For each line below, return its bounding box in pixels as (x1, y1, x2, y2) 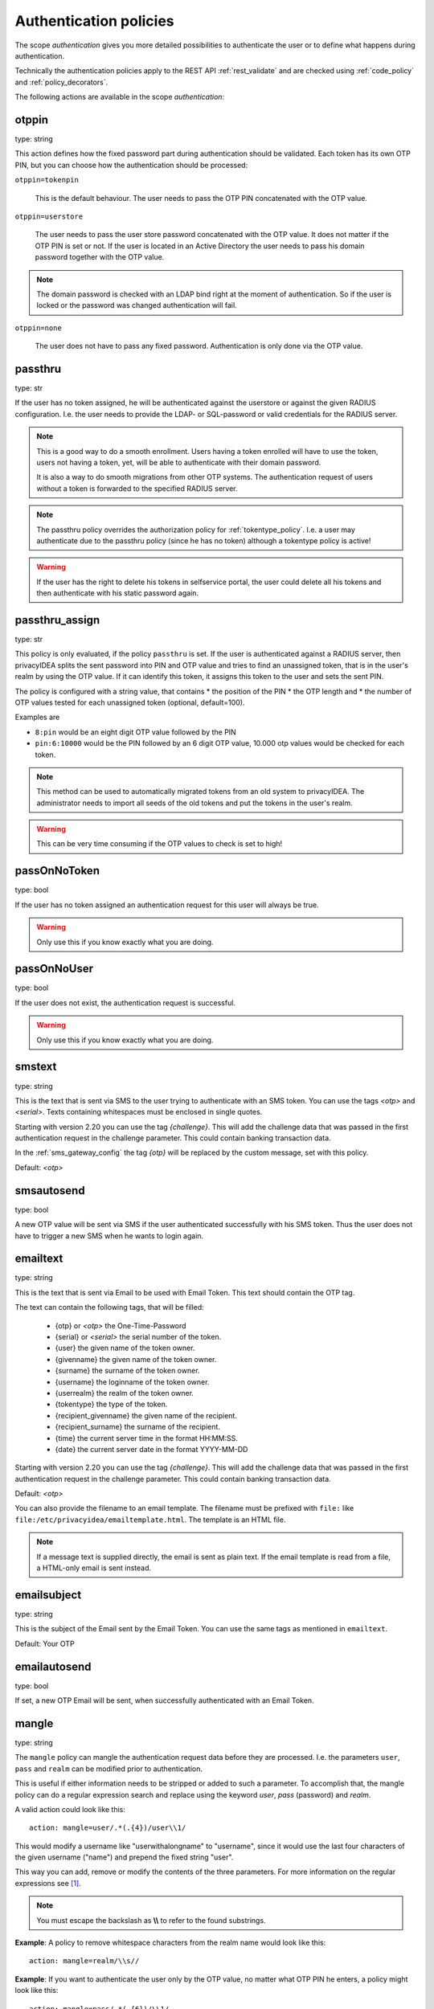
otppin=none (14, 323, 62, 333)
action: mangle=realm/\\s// (29, 1957, 140, 1966)
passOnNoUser (14, 962, 94, 976)
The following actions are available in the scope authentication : (14, 92, 225, 102)
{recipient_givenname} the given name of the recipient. (55, 1410, 237, 1420)
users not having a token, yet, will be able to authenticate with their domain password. (36, 457, 321, 467)
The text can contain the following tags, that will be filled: (14, 1303, 204, 1312)
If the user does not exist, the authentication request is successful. (14, 997, 236, 1008)
